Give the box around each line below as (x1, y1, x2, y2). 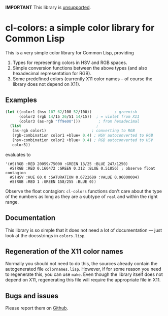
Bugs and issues (5, 292, 59, 300)
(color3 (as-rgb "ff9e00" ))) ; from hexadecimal (18, 119, 140, 124)
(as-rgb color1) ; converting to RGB (12, 128, 136, 134)
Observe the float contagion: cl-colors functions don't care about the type (5, 188, 162, 194)
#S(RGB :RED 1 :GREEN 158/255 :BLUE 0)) (10, 179, 96, 184)
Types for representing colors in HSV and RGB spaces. (12, 59, 127, 66)
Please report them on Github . (5, 305, 69, 311)
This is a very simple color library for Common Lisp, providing (5, 49, 135, 55)
